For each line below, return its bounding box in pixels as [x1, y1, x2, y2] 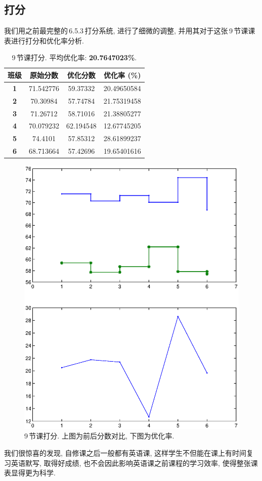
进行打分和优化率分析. [11, 35, 84, 46]
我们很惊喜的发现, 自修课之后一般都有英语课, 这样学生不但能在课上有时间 [4, 447, 247, 458]
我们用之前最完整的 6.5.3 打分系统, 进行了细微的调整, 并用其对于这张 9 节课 [4, 25, 248, 36]
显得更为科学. [11, 467, 56, 478]
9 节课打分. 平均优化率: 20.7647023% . [12, 52, 137, 63]
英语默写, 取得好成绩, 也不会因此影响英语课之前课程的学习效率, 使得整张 [11, 457, 251, 468]
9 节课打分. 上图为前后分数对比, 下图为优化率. [24, 430, 174, 441]
